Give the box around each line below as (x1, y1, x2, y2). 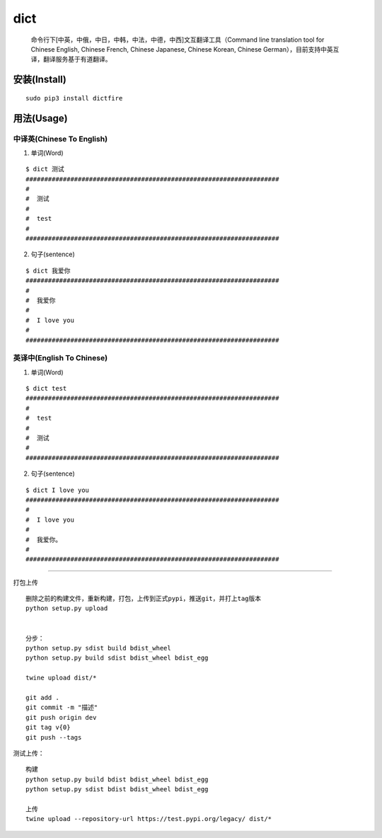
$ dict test (25, 384, 67, 393)
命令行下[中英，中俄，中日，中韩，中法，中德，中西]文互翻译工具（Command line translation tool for (30, 35, 325, 44)
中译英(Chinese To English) (13, 134, 108, 144)
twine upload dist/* (25, 674, 97, 682)
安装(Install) (13, 74, 66, 86)
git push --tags (25, 733, 82, 741)
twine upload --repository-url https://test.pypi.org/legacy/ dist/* (25, 815, 272, 823)
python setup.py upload (25, 604, 108, 612)
